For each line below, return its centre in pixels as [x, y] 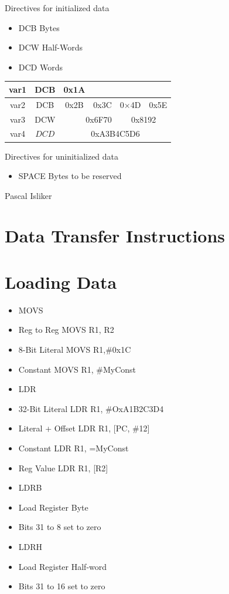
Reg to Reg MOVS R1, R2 [66, 330]
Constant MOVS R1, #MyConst [77, 369]
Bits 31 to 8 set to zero [60, 527]
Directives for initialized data [57, 8]
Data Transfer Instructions [115, 236]
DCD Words [40, 67]
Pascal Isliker [28, 195]
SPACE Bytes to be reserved [70, 176]
